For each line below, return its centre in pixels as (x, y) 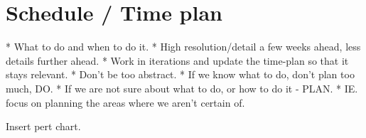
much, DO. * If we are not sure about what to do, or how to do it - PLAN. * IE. (182, 88)
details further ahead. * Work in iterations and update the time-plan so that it (177, 60)
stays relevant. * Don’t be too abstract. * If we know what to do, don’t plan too (180, 74)
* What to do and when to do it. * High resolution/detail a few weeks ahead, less (183, 47)
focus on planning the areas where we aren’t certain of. (125, 102)
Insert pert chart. (43, 126)
